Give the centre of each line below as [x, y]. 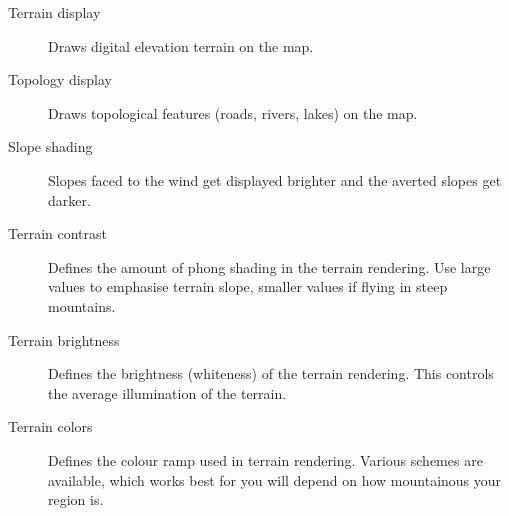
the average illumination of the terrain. [167, 392]
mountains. [82, 305]
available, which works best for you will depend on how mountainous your [275, 479]
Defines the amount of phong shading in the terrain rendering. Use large [269, 266]
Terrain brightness [64, 339]
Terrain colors [50, 426]
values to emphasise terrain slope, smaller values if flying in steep [248, 286]
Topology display [60, 79]
